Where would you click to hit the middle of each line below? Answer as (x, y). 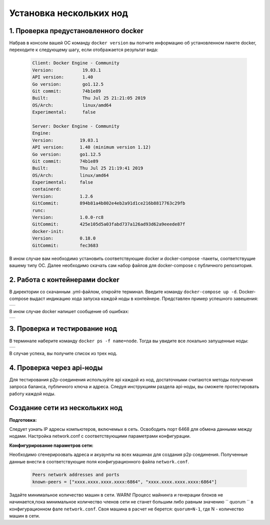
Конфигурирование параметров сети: (51, 445)
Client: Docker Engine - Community (76, 63)
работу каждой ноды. (32, 394)
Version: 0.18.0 (64, 238)
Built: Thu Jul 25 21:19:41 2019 (88, 168)
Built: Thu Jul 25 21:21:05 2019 (89, 98)
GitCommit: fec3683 (65, 245)
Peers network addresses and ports (76, 475)
